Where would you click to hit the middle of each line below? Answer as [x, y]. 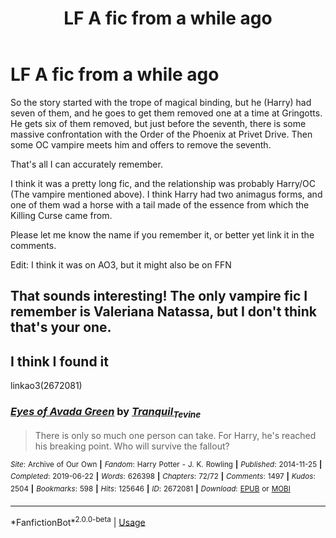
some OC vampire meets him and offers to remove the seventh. [141, 144]
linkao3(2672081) [46, 386]
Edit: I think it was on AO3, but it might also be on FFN [121, 264]
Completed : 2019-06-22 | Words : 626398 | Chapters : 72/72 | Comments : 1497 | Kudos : [163, 477]
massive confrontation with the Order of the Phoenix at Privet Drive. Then [161, 134]
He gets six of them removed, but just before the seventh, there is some [158, 123]
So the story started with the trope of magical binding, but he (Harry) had [161, 102]
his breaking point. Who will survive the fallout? [132, 446]
